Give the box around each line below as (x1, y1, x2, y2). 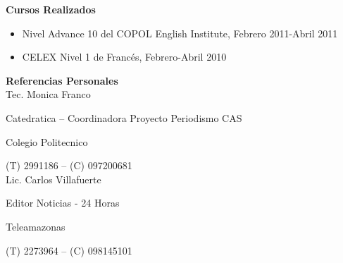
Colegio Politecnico (6, 134, 88, 149)
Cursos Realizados (6, 2, 96, 16)
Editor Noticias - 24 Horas (6, 195, 120, 210)
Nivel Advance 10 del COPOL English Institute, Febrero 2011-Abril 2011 (22, 25, 338, 40)
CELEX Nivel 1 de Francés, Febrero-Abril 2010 (22, 49, 227, 64)
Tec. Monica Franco (6, 87, 91, 102)
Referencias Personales (6, 73, 118, 87)
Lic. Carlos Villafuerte (6, 171, 101, 186)
